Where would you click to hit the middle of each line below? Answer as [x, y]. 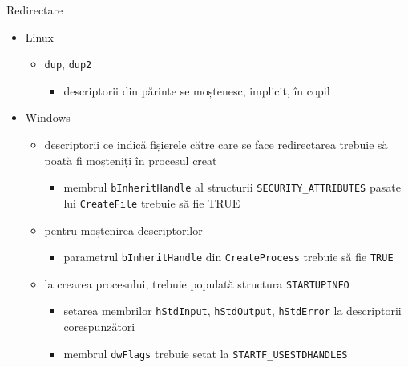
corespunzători [99, 327]
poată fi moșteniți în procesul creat [131, 160]
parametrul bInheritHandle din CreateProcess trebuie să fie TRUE [228, 257]
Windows [48, 117]
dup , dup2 [68, 64]
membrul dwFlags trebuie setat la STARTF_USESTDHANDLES [206, 353]
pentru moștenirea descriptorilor [123, 230]
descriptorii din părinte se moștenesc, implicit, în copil [197, 90]
